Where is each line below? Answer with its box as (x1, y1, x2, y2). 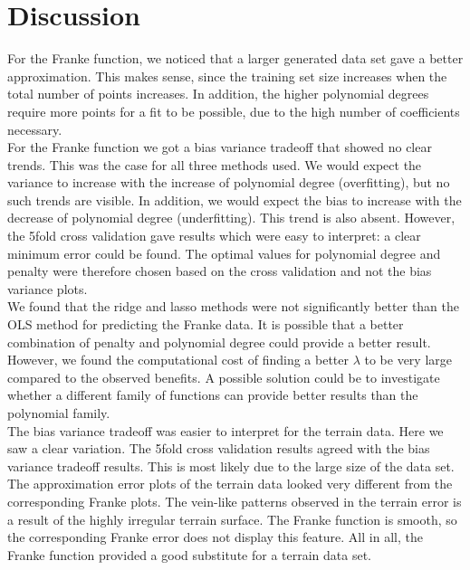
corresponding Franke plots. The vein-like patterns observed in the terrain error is (7, 491, 462, 510)
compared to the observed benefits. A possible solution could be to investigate (7, 367, 440, 386)
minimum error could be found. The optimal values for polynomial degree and (7, 243, 441, 262)
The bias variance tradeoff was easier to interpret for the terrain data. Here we (7, 421, 444, 440)
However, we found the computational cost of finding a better (7, 350, 349, 369)
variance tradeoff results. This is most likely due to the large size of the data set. (7, 456, 455, 475)
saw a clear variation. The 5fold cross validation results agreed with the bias (7, 439, 430, 458)
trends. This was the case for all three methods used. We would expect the (7, 155, 422, 174)
